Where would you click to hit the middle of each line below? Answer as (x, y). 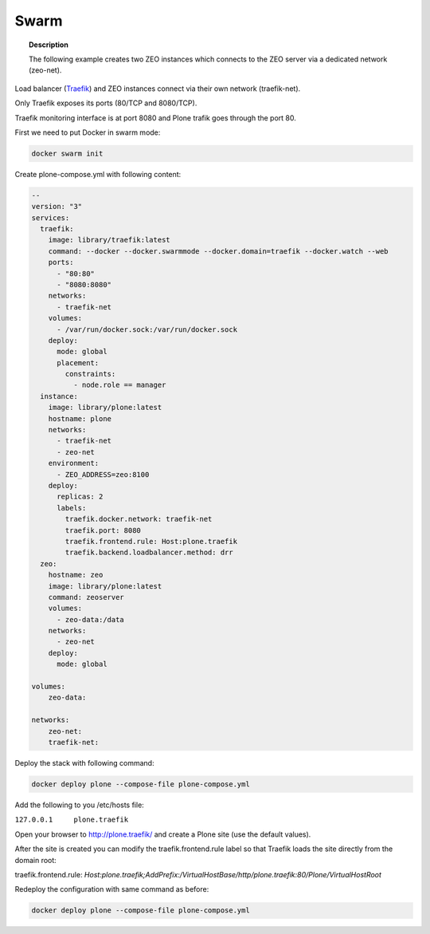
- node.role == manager (119, 385)
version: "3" (57, 207)
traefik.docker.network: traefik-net (139, 519)
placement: (78, 363)
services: (51, 218)
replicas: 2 (80, 497)
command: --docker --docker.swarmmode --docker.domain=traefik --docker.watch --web (219, 251)
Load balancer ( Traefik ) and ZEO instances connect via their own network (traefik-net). (158, 89)
